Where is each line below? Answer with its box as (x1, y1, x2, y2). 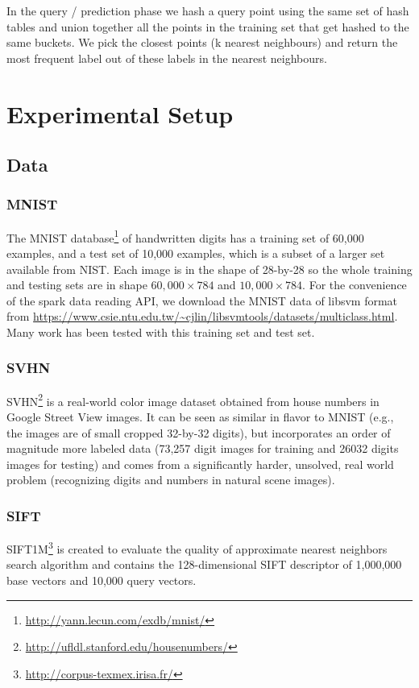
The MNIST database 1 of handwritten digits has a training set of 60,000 (6, 226, 364, 246)
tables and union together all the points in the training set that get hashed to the (6, 18, 409, 35)
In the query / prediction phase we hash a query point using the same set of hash (6, 2, 409, 19)
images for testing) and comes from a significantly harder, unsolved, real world (6, 455, 394, 472)
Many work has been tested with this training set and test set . (6, 323, 315, 340)
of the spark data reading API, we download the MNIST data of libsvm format (6, 292, 398, 309)
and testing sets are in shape (6, 276, 147, 293)
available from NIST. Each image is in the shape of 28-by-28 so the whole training (6, 260, 413, 277)
